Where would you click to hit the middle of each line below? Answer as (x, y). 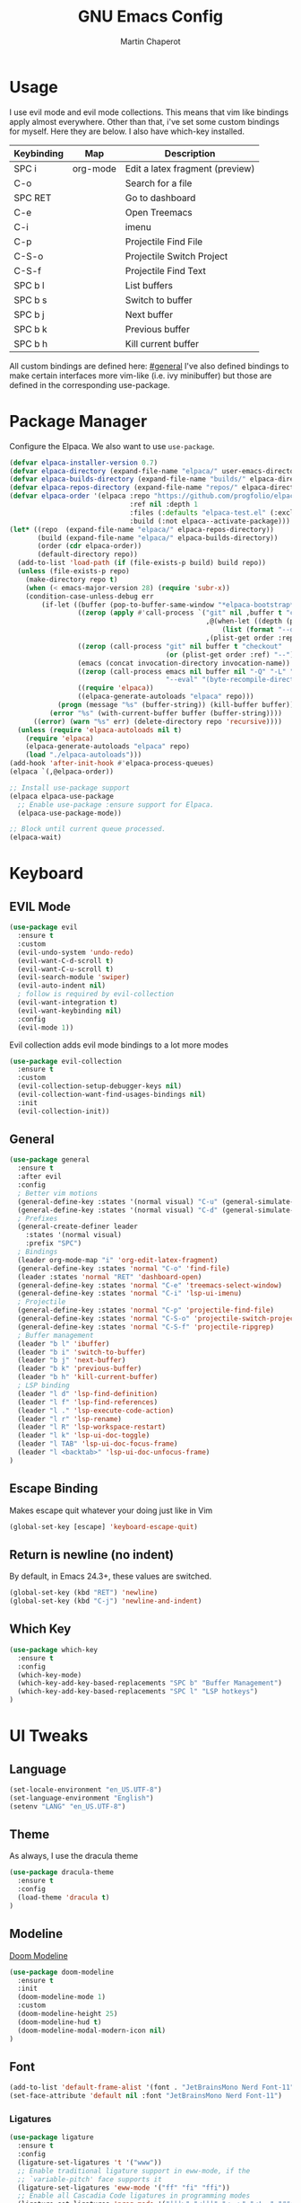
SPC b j (29, 314)
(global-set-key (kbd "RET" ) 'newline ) (84, 1593)
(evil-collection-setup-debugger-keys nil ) (99, 1086)
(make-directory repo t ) (72, 580)
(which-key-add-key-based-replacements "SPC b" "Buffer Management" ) (150, 1683)
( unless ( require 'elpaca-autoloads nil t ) (99, 730)
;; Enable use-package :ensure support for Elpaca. (116, 805)
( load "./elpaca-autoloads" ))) (84, 755)
